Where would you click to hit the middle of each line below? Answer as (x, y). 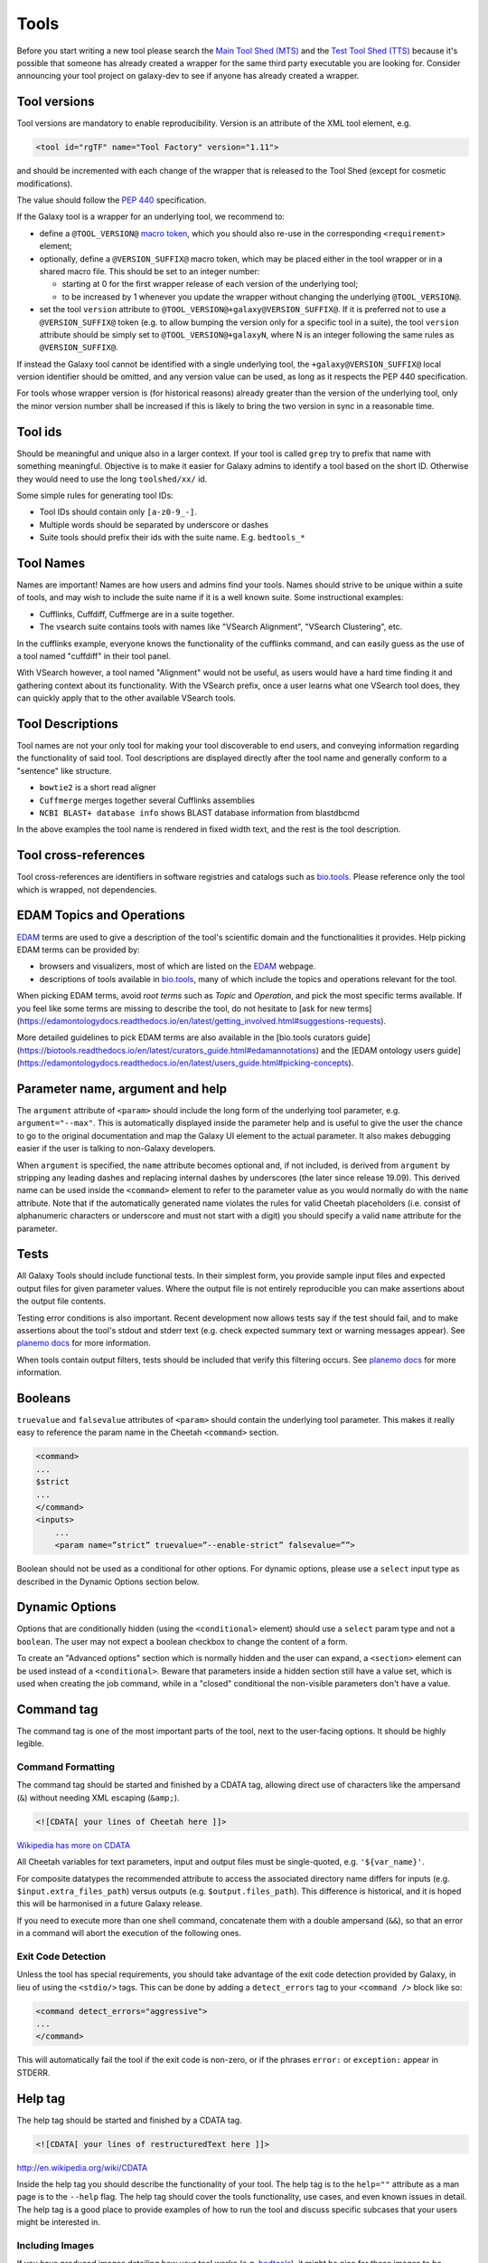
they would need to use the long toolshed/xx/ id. (112, 479)
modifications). (45, 183)
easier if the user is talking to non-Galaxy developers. (116, 1149)
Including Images (56, 2246)
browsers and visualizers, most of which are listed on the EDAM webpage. (178, 966)
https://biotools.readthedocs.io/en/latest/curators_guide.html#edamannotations (168, 1050)
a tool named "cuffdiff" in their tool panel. (94, 655)
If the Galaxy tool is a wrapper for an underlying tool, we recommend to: (150, 216)
